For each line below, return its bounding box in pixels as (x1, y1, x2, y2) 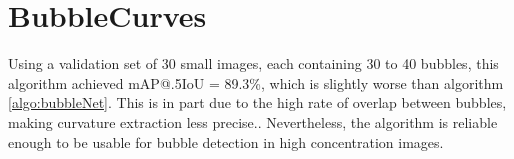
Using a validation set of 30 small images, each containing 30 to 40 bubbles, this (8, 53, 499, 74)
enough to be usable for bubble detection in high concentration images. (8, 131, 444, 152)
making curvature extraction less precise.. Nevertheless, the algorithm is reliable (8, 111, 498, 132)
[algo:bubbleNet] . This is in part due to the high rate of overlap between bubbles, (8, 92, 507, 113)
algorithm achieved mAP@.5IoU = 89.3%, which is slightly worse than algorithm (8, 72, 504, 93)
